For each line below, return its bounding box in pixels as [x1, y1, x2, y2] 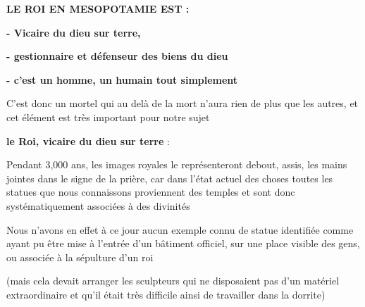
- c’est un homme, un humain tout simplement [6, 72, 238, 87]
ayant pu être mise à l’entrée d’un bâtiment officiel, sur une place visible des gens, [6, 236, 360, 251]
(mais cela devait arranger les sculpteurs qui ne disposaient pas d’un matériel [6, 273, 340, 288]
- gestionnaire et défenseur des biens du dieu [6, 49, 228, 63]
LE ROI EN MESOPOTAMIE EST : [6, 1, 190, 15]
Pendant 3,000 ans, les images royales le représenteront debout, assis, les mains [6, 157, 347, 172]
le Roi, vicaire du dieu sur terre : [6, 133, 170, 148]
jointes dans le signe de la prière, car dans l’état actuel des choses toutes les [6, 170, 333, 185]
